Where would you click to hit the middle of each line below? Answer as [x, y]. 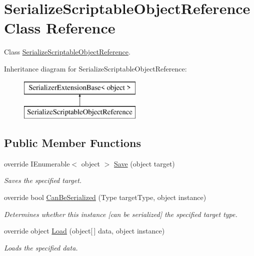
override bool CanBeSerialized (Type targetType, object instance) [105, 197]
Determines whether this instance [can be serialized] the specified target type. [121, 214]
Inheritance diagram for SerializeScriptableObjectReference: [95, 68]
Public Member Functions [72, 143]
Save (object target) [144, 163]
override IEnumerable [37, 163]
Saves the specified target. [43, 180]
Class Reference [60, 28]
